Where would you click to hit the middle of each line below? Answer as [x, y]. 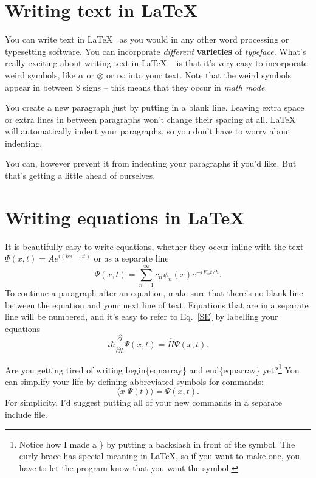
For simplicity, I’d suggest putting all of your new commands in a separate [144, 402]
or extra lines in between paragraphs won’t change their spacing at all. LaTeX [150, 119]
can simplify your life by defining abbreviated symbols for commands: [134, 381]
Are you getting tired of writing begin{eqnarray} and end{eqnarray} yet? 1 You [152, 369]
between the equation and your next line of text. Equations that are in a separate [157, 304]
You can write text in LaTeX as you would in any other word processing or [147, 39]
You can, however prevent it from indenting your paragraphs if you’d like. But [151, 163]
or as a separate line [131, 258]
